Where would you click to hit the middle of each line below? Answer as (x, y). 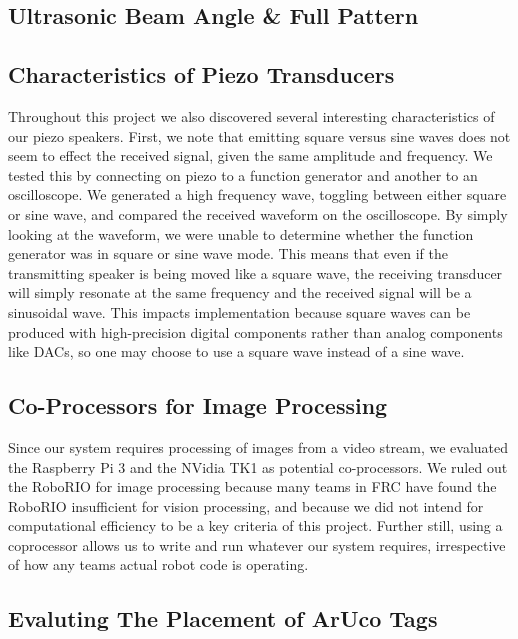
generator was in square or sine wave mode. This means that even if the (228, 253)
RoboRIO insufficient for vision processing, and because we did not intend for (246, 505)
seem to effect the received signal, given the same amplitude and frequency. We (250, 155)
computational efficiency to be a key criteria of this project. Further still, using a (255, 525)
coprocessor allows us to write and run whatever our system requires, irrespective (257, 544)
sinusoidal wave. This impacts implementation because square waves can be (239, 311)
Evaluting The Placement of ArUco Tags (223, 618)
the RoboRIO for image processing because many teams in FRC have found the (252, 486)
